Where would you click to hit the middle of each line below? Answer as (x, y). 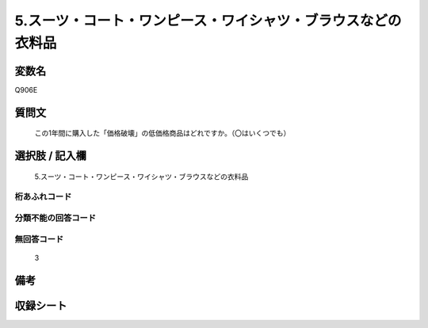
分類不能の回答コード (55, 218)
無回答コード (39, 239)
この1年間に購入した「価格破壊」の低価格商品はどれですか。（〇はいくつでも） (162, 133)
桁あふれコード (43, 196)
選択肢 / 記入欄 (51, 156)
